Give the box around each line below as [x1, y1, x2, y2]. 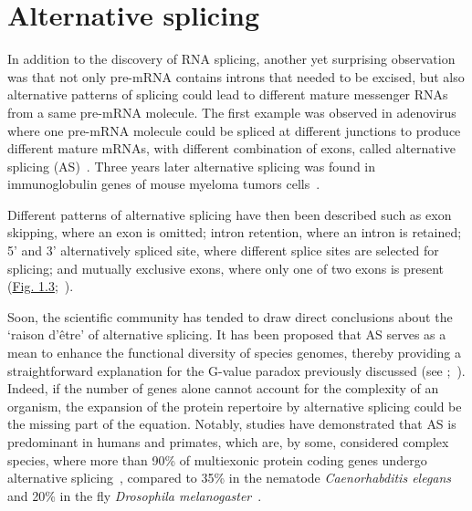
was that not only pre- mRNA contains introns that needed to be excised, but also [7, 67, 465, 86]
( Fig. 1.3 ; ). [7, 276, 74, 296]
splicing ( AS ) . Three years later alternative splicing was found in [7, 156, 376, 175]
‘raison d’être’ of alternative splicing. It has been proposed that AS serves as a [7, 325, 446, 344]
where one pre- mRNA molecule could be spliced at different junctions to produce [7, 120, 461, 140]
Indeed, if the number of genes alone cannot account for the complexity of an [7, 379, 439, 398]
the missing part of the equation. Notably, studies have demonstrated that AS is [7, 414, 456, 433]
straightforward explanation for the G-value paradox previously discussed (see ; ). [7, 360, 466, 380]
